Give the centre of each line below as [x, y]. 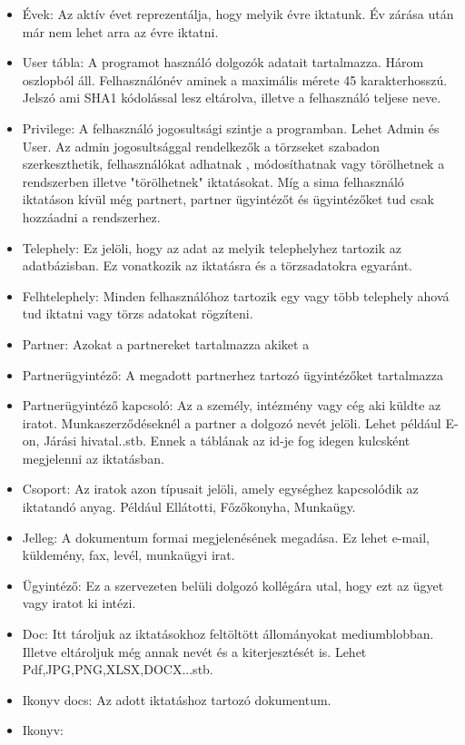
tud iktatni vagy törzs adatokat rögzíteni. [138, 314]
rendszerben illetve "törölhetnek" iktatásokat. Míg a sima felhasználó [213, 181]
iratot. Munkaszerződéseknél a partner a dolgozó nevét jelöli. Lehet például [232, 422]
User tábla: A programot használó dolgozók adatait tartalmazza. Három [223, 62]
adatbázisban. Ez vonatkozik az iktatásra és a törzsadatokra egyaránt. [218, 265]
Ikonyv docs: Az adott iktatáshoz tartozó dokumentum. [177, 699]
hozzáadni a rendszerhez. [91, 216]
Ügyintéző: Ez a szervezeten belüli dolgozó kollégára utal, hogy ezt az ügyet [233, 585]
